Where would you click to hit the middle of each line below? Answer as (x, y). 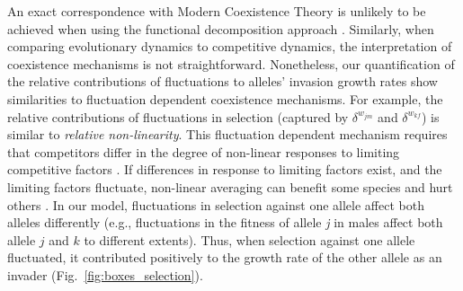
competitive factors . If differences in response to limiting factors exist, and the (225, 169)
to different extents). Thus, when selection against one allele (249, 239)
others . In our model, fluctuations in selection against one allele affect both (216, 204)
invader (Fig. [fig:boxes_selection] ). (105, 274)
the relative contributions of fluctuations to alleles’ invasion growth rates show (223, 81)
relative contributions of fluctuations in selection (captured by (178, 116)
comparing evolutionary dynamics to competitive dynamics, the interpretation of (230, 46)
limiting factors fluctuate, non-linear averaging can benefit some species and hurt (230, 186)
